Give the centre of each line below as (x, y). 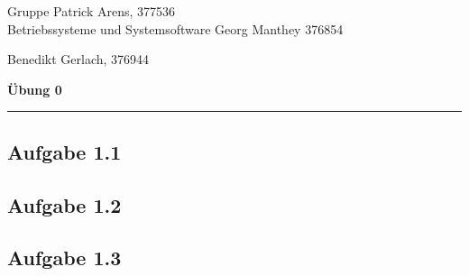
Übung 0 (35, 89)
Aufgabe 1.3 (64, 258)
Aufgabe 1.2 (64, 204)
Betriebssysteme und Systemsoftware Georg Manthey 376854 (175, 28)
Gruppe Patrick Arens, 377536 (92, 11)
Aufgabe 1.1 (64, 151)
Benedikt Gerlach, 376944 (78, 59)
